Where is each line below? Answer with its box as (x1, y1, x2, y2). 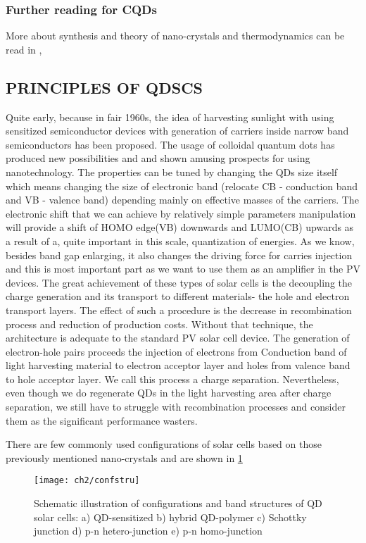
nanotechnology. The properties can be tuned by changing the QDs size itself (6, 164, 338, 179)
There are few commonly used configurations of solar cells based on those (6, 437, 322, 451)
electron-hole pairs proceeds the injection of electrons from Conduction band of (6, 344, 347, 358)
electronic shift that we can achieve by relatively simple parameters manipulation (6, 206, 356, 220)
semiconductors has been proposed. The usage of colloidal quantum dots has (6, 137, 335, 151)
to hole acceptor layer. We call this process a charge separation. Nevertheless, (6, 371, 339, 386)
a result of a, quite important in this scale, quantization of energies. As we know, (6, 233, 355, 248)
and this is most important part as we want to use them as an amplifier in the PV (6, 261, 360, 276)
